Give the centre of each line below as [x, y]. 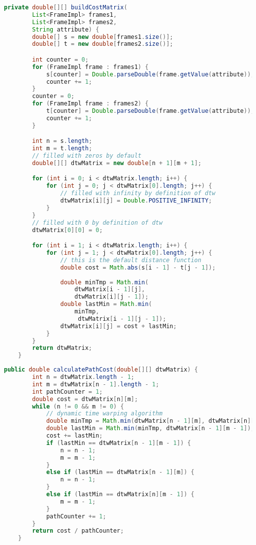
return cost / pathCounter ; [78, 531]
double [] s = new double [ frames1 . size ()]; [103, 37]
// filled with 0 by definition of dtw [97, 222]
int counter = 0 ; [60, 59]
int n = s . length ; [62, 141]
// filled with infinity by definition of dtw [138, 193]
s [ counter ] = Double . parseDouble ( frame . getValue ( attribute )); [150, 74]
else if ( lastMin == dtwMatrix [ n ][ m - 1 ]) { [120, 494]
